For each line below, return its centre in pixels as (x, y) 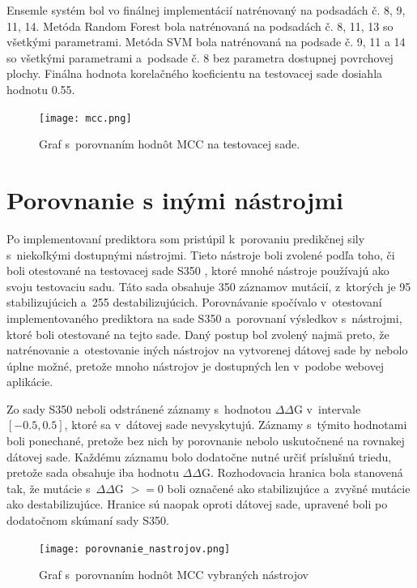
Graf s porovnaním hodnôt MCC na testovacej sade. (170, 144)
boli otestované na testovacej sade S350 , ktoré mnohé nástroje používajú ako (198, 270)
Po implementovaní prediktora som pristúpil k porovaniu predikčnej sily (186, 238)
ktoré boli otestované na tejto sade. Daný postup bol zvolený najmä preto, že (198, 334)
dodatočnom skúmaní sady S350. (88, 520)
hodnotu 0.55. (41, 89)
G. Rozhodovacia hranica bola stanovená (302, 472)
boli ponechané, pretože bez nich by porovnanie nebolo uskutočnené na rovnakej (206, 441)
